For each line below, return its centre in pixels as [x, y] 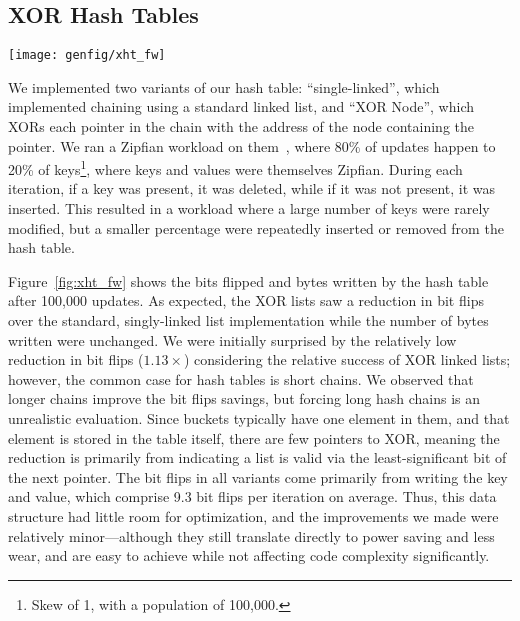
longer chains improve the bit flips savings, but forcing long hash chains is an [244, 398]
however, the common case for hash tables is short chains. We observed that [241, 378]
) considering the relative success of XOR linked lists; [347, 359]
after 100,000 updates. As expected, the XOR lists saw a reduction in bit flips [246, 300]
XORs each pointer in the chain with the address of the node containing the [241, 126]
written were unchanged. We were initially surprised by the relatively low [232, 339]
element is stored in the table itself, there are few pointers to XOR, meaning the [254, 437]
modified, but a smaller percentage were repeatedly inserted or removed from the [256, 227]
